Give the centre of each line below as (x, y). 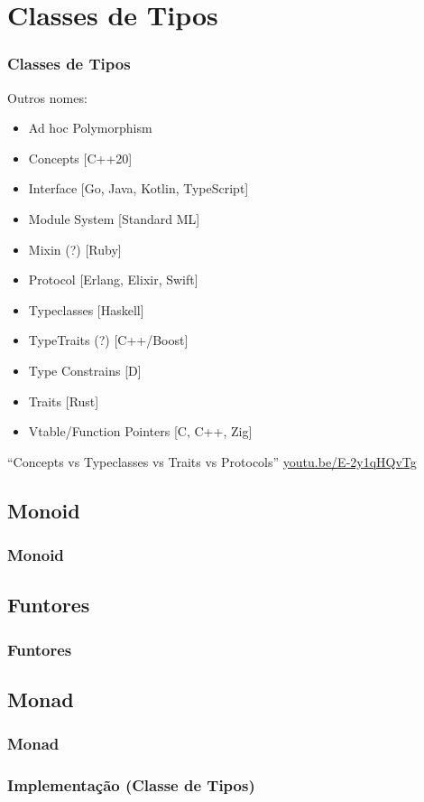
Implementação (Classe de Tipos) (131, 785)
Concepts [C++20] (80, 158)
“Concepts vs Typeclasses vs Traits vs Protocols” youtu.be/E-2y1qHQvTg (212, 461)
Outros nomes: (47, 97)
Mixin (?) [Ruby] (75, 249)
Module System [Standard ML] (114, 218)
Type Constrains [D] (85, 370)
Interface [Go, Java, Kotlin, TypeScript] (138, 188)
